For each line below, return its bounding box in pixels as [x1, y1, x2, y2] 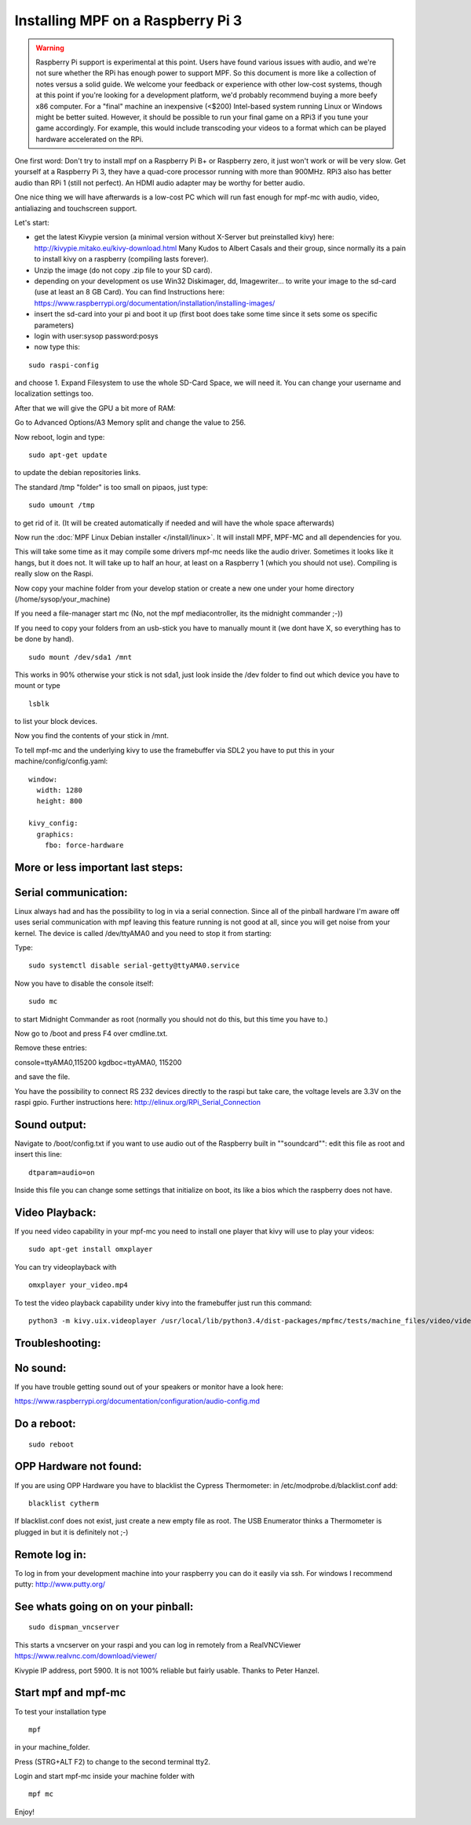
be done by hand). [14, 635, 75, 644]
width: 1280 [36, 786, 82, 795]
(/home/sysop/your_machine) [14, 594, 111, 604]
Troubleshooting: [14, 1336, 101, 1350]
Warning [35, 43, 64, 53]
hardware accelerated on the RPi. [35, 134, 144, 144]
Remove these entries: [14, 1043, 87, 1052]
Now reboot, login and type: [14, 432, 105, 441]
